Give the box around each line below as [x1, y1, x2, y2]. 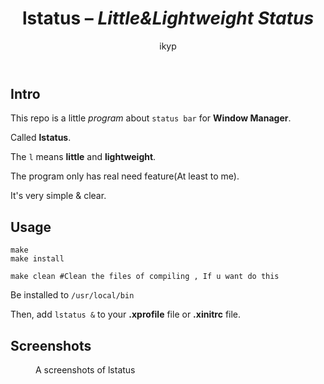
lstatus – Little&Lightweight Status [21, 7, 315, 30]
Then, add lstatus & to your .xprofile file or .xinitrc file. [10, 308, 242, 321]
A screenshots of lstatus [35, 363, 136, 376]
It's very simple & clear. [10, 190, 107, 202]
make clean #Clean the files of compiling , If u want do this [10, 272, 280, 282]
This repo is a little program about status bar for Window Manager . [10, 112, 292, 124]
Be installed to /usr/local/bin [10, 289, 135, 301]
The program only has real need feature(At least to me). [10, 170, 240, 182]
